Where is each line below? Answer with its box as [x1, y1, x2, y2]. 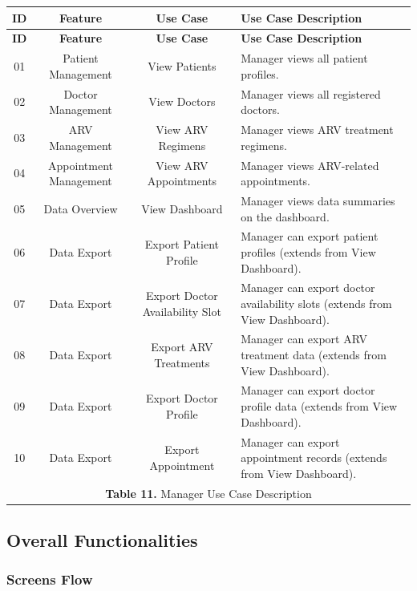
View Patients [148, 57, 217, 74]
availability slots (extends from [241, 295, 392, 311]
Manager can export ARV [241, 330, 367, 347]
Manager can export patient [241, 228, 379, 245]
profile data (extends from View [241, 398, 398, 415]
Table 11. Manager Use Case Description [105, 484, 312, 501]
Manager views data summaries [241, 192, 395, 208]
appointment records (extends [241, 449, 387, 466]
